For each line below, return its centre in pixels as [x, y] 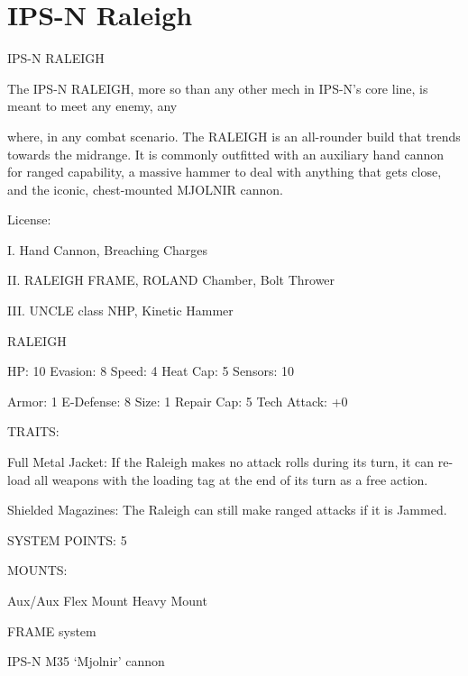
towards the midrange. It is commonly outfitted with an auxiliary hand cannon [226, 154]
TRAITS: [33, 431]
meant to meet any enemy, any [92, 106]
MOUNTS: [37, 570]
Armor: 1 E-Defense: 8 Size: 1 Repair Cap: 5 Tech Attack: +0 [178, 401]
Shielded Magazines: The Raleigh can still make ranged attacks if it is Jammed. [227, 510]
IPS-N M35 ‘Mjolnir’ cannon [86, 661]
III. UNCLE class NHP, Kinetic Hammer [120, 311]
